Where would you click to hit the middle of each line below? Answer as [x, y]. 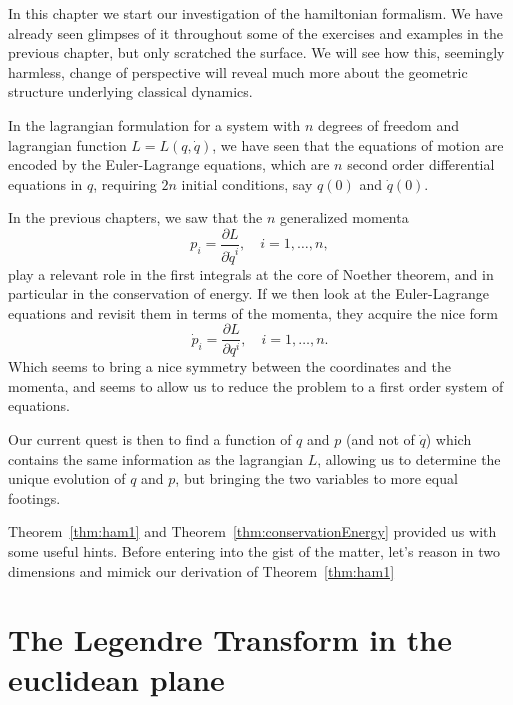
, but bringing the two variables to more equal [316, 478]
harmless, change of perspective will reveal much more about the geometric [238, 71]
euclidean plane [116, 678]
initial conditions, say [247, 183]
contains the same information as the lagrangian [156, 458]
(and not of [380, 439]
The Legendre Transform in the [230, 639]
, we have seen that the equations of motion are [358, 144]
